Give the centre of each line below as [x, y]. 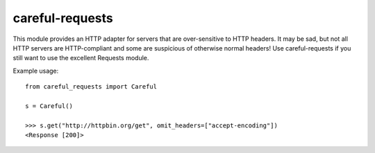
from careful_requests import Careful [91, 87]
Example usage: [36, 71]
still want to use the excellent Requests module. [81, 58]
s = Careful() [49, 106]
